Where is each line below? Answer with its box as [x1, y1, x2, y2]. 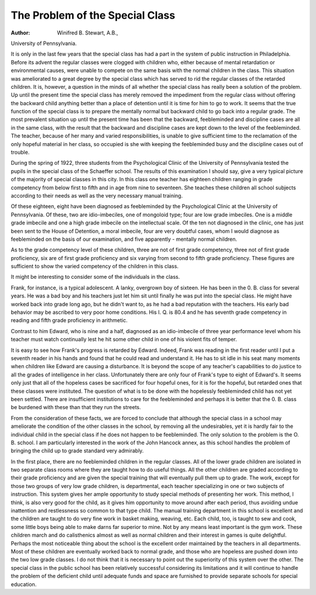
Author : [11, 29, 30, 36]
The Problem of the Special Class [11, 9, 176, 22]
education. [11, 580, 37, 587]
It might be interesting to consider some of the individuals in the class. [11, 274, 180, 281]
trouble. [11, 149, 30, 156]
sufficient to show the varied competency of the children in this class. [11, 263, 178, 270]
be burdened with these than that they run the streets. [11, 404, 142, 411]
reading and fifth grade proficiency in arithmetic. [11, 317, 128, 324]
